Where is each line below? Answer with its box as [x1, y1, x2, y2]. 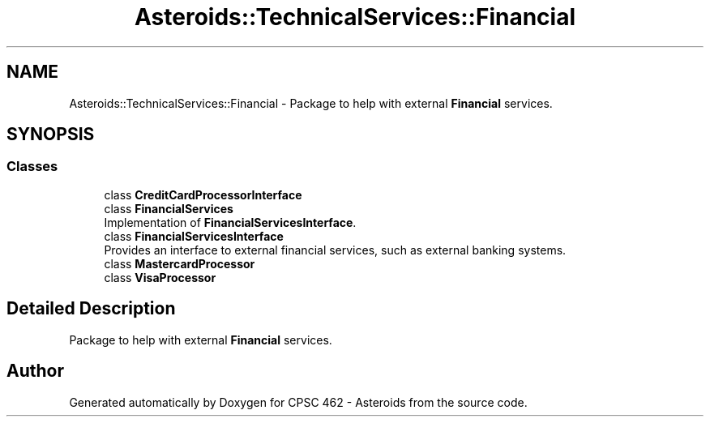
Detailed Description [6, 298, 176, 319]
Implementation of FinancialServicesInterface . [104, 215, 357, 229]
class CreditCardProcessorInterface [104, 187, 302, 202]
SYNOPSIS [6, 124, 95, 145]
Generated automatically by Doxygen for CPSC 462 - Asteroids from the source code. [69, 395, 528, 409]
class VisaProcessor [104, 270, 216, 284]
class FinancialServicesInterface [104, 229, 284, 243]
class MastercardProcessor [104, 256, 255, 271]
